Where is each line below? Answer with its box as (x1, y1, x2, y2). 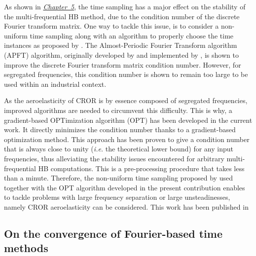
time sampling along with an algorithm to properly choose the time (30, 30, 234, 40)
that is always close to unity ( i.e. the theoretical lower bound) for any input (4, 144, 233, 154)
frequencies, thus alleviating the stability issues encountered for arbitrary (4, 153, 224, 163)
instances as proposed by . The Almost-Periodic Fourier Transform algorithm (4, 40, 237, 50)
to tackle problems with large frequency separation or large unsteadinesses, (4, 192, 230, 202)
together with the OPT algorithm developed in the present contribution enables (4, 182, 245, 192)
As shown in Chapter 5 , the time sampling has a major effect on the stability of (4, 1, 246, 11)
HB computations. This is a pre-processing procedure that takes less (38, 163, 245, 173)
